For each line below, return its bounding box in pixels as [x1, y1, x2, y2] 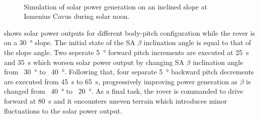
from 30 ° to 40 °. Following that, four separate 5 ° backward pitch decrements [4, 66, 254, 77]
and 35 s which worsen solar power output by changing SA [4, 57, 184, 67]
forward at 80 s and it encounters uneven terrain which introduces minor [4, 95, 227, 106]
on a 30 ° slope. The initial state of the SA [4, 37, 135, 48]
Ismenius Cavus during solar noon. [24, 11, 129, 21]
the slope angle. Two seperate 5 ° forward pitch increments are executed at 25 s [4, 47, 249, 57]
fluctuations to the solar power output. [4, 105, 123, 116]
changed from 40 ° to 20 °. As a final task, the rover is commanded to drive [4, 86, 244, 96]
